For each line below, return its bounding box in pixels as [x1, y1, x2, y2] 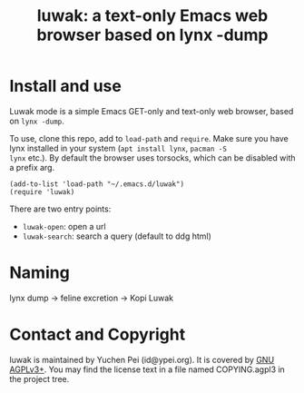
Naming [9, 262, 70, 283]
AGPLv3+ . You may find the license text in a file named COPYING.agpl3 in [9, 364, 286, 375]
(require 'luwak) [9, 187, 75, 196]
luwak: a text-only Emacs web [36, 5, 269, 26]
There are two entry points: [9, 203, 112, 214]
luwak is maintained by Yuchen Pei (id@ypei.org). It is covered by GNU [9, 354, 275, 365]
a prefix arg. [9, 162, 55, 172]
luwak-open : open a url [22, 221, 106, 231]
